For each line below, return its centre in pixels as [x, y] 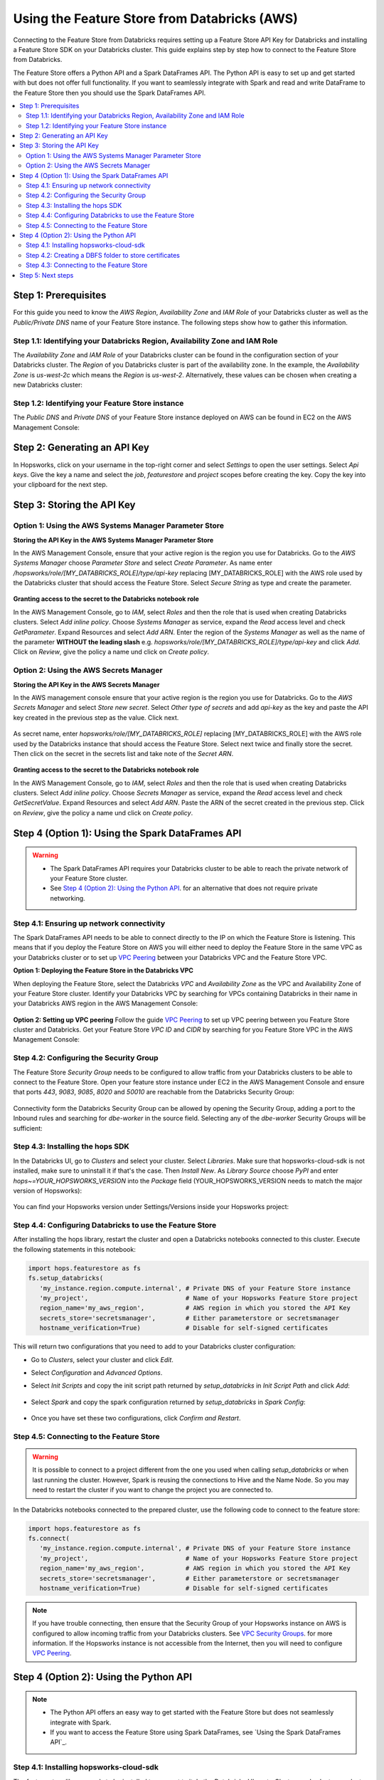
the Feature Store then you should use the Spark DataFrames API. [110, 93]
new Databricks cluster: [48, 385]
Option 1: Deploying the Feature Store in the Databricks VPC [103, 970]
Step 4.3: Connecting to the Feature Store [87, 265]
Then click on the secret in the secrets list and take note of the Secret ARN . [123, 753]
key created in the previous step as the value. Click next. [96, 717]
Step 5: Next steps [47, 275]
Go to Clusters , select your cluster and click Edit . [102, 1359]
